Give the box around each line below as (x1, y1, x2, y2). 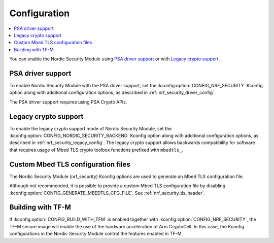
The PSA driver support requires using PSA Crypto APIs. (9, 99, 127, 105)
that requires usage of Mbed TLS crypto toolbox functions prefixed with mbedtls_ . (9, 147, 184, 153)
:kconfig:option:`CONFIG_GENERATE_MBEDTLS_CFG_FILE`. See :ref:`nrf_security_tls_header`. (9, 190, 205, 196)
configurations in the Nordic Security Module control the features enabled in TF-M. (9, 231, 183, 237)
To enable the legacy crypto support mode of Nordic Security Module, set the (9, 125, 172, 131)
